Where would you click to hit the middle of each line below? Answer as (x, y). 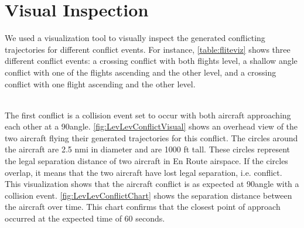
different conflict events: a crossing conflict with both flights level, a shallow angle (151, 61)
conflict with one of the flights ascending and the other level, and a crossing (141, 72)
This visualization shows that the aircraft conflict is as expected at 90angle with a (152, 184)
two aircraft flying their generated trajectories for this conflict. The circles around (151, 137)
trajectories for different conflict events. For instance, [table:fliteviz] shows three (148, 49)
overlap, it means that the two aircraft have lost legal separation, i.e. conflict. (144, 172)
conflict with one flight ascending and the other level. (100, 84)
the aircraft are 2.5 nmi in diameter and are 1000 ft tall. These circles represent (148, 149)
